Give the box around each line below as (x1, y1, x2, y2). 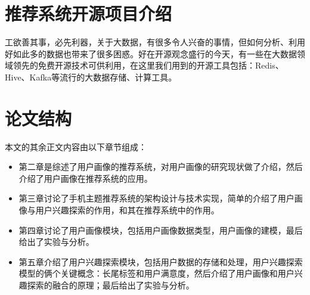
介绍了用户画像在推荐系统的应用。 (18, 172, 153, 184)
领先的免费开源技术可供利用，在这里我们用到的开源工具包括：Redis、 (13, 59, 284, 72)
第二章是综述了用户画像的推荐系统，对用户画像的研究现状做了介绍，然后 (18, 160, 303, 173)
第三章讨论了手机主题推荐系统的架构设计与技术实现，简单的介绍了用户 (18, 192, 294, 204)
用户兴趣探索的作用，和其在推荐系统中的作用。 (35, 204, 219, 216)
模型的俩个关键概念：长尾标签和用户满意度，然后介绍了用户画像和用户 (18, 267, 294, 280)
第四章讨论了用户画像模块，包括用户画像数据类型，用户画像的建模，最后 (18, 223, 303, 236)
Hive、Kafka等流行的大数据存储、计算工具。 (5, 70, 177, 83)
